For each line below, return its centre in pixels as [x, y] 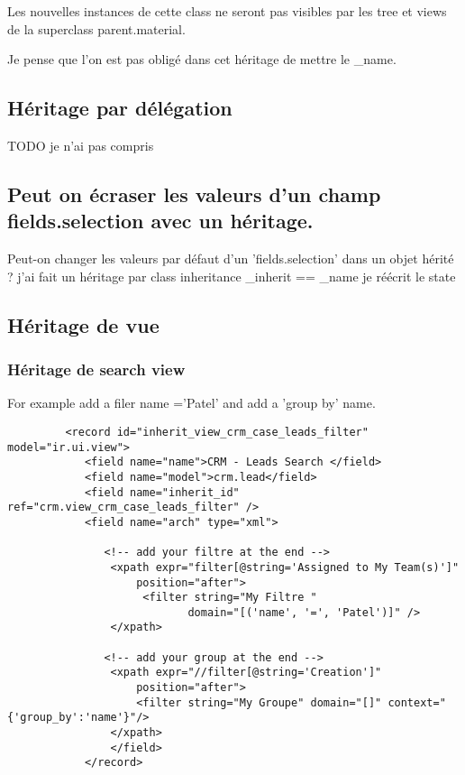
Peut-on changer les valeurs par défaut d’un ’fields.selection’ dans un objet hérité [231, 258]
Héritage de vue [83, 324]
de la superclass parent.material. [96, 28]
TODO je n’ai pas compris [81, 145]
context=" [417, 702]
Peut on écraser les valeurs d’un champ [194, 194]
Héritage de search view [96, 369]
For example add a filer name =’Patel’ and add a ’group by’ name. [191, 403]
